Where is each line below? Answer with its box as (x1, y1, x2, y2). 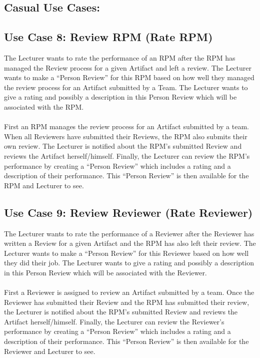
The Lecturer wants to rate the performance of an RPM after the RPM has (4, 52, 235, 63)
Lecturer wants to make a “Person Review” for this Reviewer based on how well (4, 247, 249, 258)
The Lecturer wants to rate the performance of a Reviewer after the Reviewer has (4, 228, 254, 238)
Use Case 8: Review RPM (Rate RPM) (4, 29, 213, 45)
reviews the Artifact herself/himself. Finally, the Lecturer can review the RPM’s (4, 150, 250, 161)
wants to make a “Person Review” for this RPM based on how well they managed (4, 72, 254, 83)
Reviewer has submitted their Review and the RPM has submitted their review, (4, 296, 249, 307)
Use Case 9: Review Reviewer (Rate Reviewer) (4, 204, 253, 220)
